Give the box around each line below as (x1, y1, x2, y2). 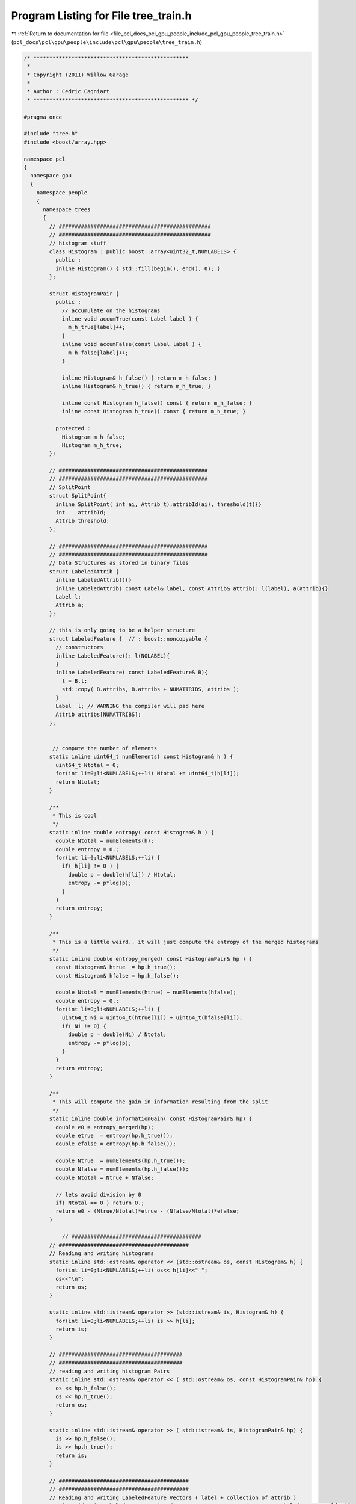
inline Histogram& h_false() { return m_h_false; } (61, 374, 218, 381)
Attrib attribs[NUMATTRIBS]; (55, 711, 141, 718)
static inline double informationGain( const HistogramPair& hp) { (49, 1115, 253, 1122)
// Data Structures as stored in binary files (49, 559, 189, 567)
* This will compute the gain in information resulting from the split (52, 1099, 268, 1105)
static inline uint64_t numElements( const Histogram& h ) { (49, 753, 233, 760)
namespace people (36, 190, 88, 196)
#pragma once (23, 113, 63, 120)
